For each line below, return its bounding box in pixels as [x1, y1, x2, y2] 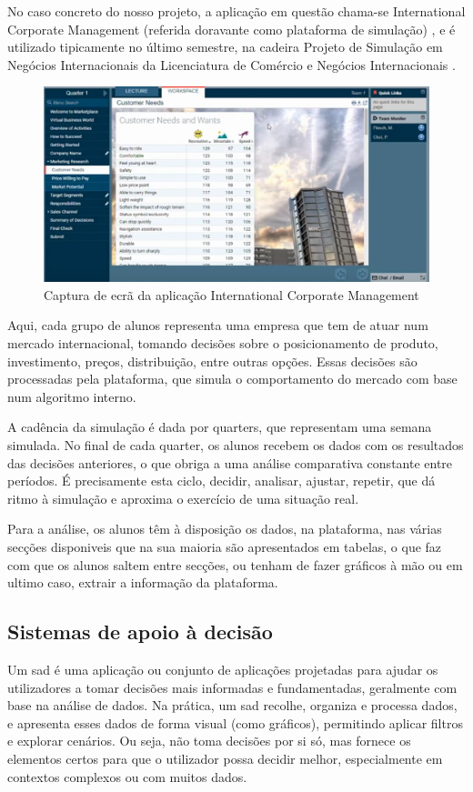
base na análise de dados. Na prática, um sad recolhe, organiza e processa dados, [7, 696, 458, 715]
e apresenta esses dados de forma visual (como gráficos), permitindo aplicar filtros [7, 713, 463, 732]
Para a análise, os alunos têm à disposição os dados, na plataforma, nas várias [7, 519, 442, 538]
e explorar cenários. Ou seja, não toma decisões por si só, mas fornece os [7, 731, 411, 750]
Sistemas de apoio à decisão [7, 617, 273, 646]
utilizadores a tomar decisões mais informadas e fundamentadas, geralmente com [7, 677, 458, 697]
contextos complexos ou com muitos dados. [7, 767, 247, 786]
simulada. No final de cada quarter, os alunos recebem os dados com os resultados [7, 436, 464, 455]
